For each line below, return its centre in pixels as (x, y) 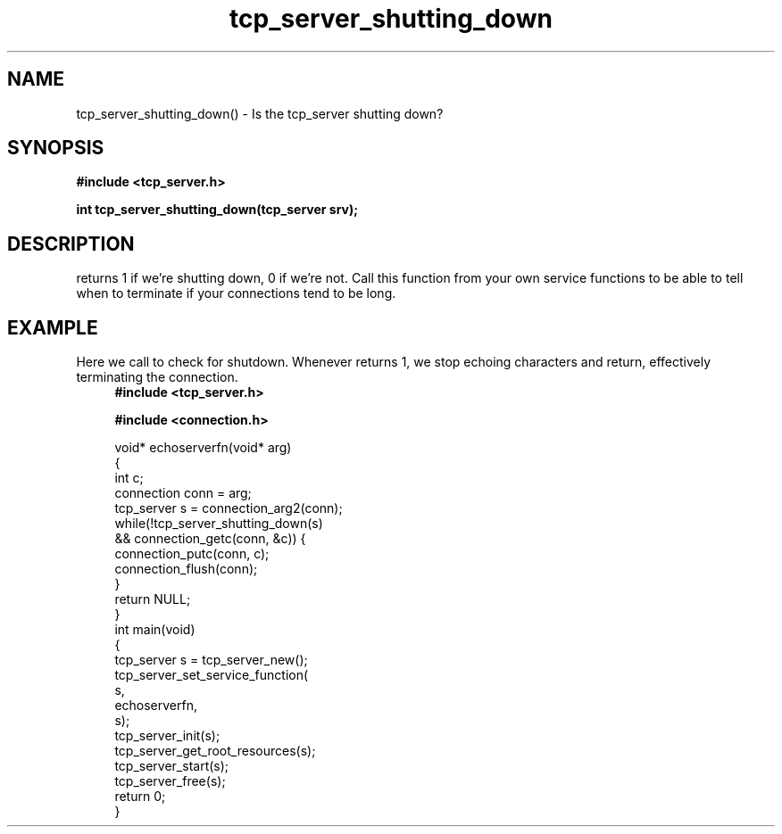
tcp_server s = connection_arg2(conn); (229, 508)
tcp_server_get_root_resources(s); (215, 751)
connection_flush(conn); (186, 569)
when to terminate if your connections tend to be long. (236, 293)
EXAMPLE (53, 327)
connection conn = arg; (183, 493)
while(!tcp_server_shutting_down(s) (219, 524)
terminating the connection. (157, 377)
